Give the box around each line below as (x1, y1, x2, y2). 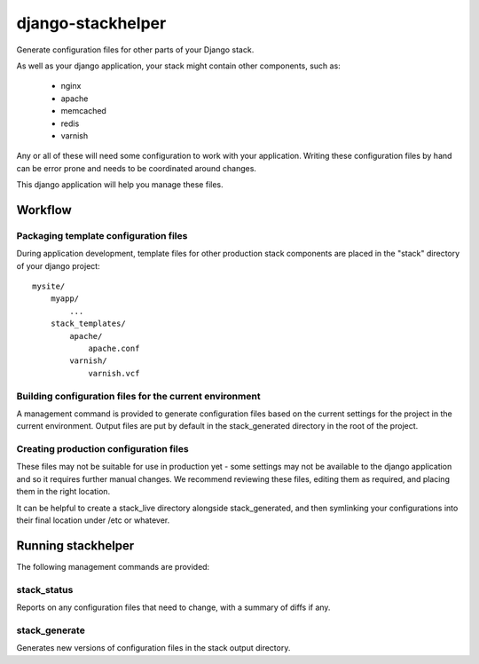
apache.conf (88, 343, 140, 353)
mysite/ (32, 281, 66, 291)
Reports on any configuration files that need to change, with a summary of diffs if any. (16, 602, 331, 613)
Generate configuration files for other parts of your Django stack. (16, 44, 255, 55)
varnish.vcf (88, 368, 140, 378)
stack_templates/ (50, 319, 126, 328)
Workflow (16, 202, 73, 217)
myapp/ (50, 294, 80, 304)
